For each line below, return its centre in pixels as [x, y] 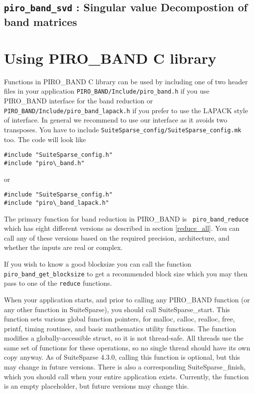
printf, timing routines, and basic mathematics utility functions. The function [120, 328]
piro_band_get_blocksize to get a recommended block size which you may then [126, 273]
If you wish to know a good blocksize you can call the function [98, 263]
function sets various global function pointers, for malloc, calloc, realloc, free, [119, 319]
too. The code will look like [45, 139]
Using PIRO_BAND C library [110, 58]
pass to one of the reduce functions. [58, 283]
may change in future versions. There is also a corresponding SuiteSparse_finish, [125, 367]
